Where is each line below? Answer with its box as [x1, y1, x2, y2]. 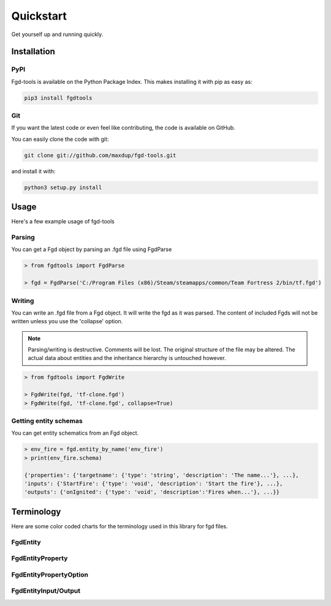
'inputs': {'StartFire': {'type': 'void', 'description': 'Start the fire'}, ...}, [24, 480, 283, 487]
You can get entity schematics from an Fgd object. [11, 429, 139, 437]
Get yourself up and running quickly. [11, 31, 104, 38]
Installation [11, 47, 55, 57]
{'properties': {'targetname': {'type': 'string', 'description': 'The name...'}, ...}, [24, 471, 300, 479]
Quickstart [11, 9, 67, 23]
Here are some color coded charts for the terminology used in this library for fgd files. [11, 522, 228, 529]
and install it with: [11, 167, 56, 174]
